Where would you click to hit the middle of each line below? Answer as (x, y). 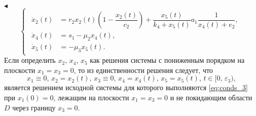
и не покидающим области (211, 97)
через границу (34, 107)
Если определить (30, 60)
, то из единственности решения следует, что (143, 70)
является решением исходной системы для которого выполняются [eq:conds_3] (126, 87)
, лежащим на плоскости (91, 97)
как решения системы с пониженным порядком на (167, 60)
